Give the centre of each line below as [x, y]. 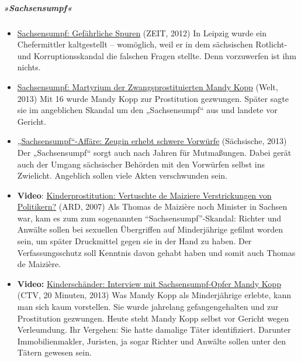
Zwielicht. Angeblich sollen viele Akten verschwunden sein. [122, 175]
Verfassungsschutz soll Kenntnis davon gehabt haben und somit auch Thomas [156, 252]
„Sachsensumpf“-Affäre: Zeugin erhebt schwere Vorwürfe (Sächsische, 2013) [152, 141]
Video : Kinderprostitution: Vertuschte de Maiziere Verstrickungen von [144, 195]
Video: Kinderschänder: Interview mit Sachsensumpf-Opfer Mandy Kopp [149, 283]
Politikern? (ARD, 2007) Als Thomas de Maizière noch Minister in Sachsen [152, 206]
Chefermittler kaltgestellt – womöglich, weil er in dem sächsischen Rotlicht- [152, 44]
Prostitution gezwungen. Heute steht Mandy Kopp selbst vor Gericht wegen [153, 318]
